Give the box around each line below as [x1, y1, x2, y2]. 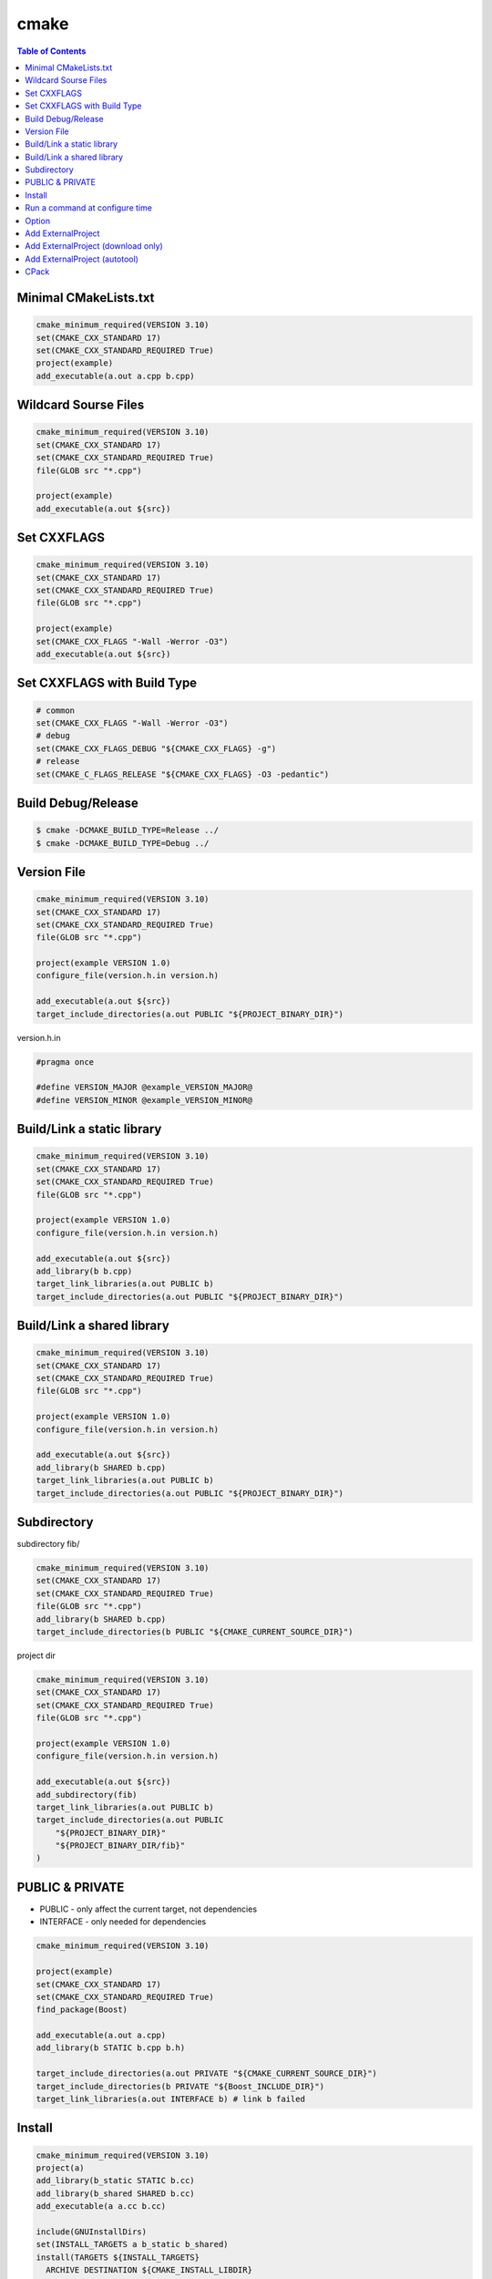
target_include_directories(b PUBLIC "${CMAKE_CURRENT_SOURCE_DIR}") [36, 1627, 354, 1637]
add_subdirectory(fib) [36, 1789, 138, 1799]
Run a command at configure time [25, 202, 152, 213]
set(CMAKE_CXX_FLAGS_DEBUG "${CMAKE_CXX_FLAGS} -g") [36, 743, 277, 754]
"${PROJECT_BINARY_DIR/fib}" [55, 1841, 186, 1851]
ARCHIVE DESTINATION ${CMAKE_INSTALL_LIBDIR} [46, 2265, 252, 2275]
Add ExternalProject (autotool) [25, 253, 138, 264]
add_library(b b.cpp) [36, 1265, 133, 1276]
